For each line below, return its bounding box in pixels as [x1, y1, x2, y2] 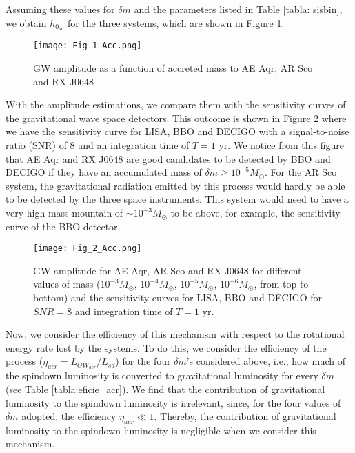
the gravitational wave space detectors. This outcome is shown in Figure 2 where [6, 110, 347, 125]
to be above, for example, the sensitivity [170, 205, 341, 220]
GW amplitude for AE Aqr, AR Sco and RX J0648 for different [33, 263, 302, 277]
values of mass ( [33, 276, 101, 291]
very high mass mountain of [6, 205, 123, 220]
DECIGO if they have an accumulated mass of [6, 165, 202, 179]
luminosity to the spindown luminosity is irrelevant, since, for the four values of [6, 395, 341, 410]
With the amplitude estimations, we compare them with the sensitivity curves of [6, 97, 346, 112]
